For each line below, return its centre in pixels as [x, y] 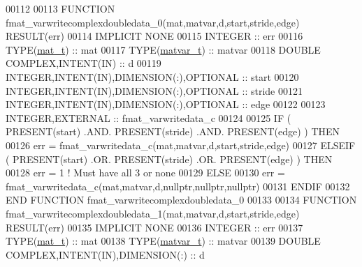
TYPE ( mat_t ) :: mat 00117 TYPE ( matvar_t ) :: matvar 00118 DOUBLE [163, 49]
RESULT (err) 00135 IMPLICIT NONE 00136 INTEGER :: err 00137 [154, 227]
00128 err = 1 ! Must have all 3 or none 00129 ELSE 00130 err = [145, 173]
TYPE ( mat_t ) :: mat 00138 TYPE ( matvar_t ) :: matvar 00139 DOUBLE [163, 241]
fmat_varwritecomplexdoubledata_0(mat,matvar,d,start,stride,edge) [153, 22]
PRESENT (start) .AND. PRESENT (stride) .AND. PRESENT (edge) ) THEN [173, 131]
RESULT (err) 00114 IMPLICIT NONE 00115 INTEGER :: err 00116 [154, 36]
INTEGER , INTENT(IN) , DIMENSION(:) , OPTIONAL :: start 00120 [152, 76]
